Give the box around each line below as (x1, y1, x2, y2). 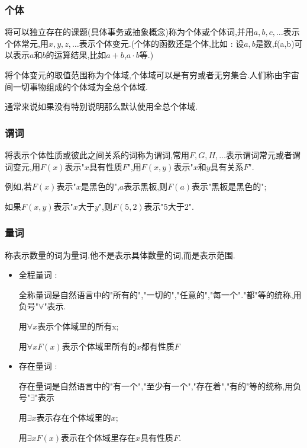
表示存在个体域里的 (36, 411, 111, 423)
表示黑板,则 (124, 180, 168, 193)
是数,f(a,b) (255, 37, 295, 49)
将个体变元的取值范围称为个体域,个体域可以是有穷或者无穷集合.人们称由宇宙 (5, 69, 299, 81)
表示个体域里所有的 (62, 340, 137, 352)
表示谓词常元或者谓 (225, 149, 300, 161)
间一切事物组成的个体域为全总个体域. (5, 80, 148, 92)
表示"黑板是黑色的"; (192, 180, 267, 193)
